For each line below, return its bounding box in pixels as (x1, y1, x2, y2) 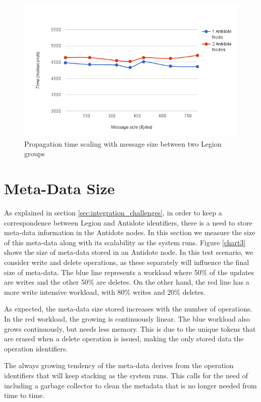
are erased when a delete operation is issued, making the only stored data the (4, 333, 244, 344)
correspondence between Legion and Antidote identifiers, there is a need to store (4, 217, 252, 228)
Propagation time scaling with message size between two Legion (24, 138, 222, 149)
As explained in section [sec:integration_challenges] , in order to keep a (4, 207, 222, 218)
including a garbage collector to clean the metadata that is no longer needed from (4, 380, 257, 390)
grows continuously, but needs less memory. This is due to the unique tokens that (4, 323, 256, 334)
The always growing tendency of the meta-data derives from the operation (4, 360, 234, 371)
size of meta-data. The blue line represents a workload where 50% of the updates (4, 266, 254, 277)
